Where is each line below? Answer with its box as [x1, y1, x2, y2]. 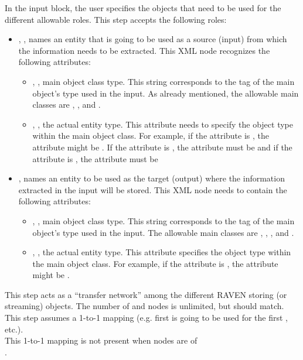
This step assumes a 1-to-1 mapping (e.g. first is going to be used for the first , [5, 311, 288, 324]
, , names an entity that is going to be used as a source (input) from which [18, 33, 287, 45]
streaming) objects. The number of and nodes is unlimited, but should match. [5, 300, 284, 312]
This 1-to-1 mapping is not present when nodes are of [5, 334, 198, 347]
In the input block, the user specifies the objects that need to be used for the [5, 2, 281, 13]
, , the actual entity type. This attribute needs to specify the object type [32, 118, 293, 130]
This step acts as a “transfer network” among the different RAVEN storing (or [5, 288, 287, 300]
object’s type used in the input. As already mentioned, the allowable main [32, 87, 299, 99]
